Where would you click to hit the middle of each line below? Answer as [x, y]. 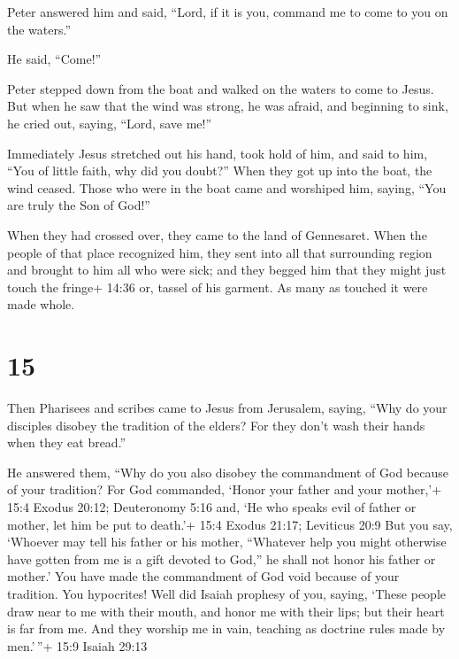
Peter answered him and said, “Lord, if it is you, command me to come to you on [228, 12]
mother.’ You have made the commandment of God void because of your [203, 576]
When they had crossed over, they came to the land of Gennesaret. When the [217, 234]
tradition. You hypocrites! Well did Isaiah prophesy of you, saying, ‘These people [227, 593]
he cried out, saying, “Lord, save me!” [110, 123]
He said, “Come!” [54, 59]
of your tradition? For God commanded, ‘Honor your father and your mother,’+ [225, 489]
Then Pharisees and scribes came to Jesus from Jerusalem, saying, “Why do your [227, 408]
